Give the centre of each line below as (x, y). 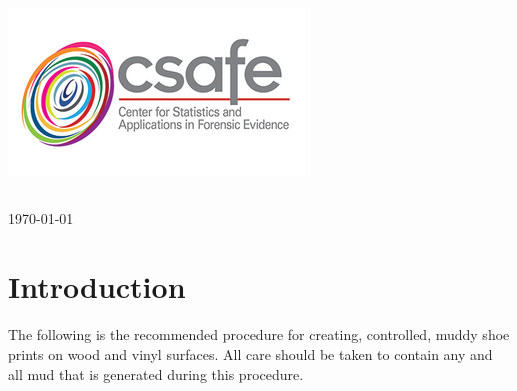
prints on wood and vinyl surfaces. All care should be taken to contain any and (250, 353)
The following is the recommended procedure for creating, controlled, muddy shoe (259, 334)
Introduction (97, 286)
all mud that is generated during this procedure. (156, 373)
